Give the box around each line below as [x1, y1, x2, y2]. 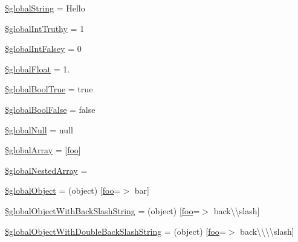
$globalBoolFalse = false [5, 103, 96, 115]
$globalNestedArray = [5, 164, 88, 176]
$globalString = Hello [5, 2, 85, 14]
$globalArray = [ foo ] [5, 144, 81, 156]
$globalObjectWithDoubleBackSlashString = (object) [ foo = [5, 224, 226, 237]
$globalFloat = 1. [5, 62, 70, 75]
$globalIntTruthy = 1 [5, 22, 85, 34]
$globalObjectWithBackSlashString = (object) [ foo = [5, 204, 200, 217]
